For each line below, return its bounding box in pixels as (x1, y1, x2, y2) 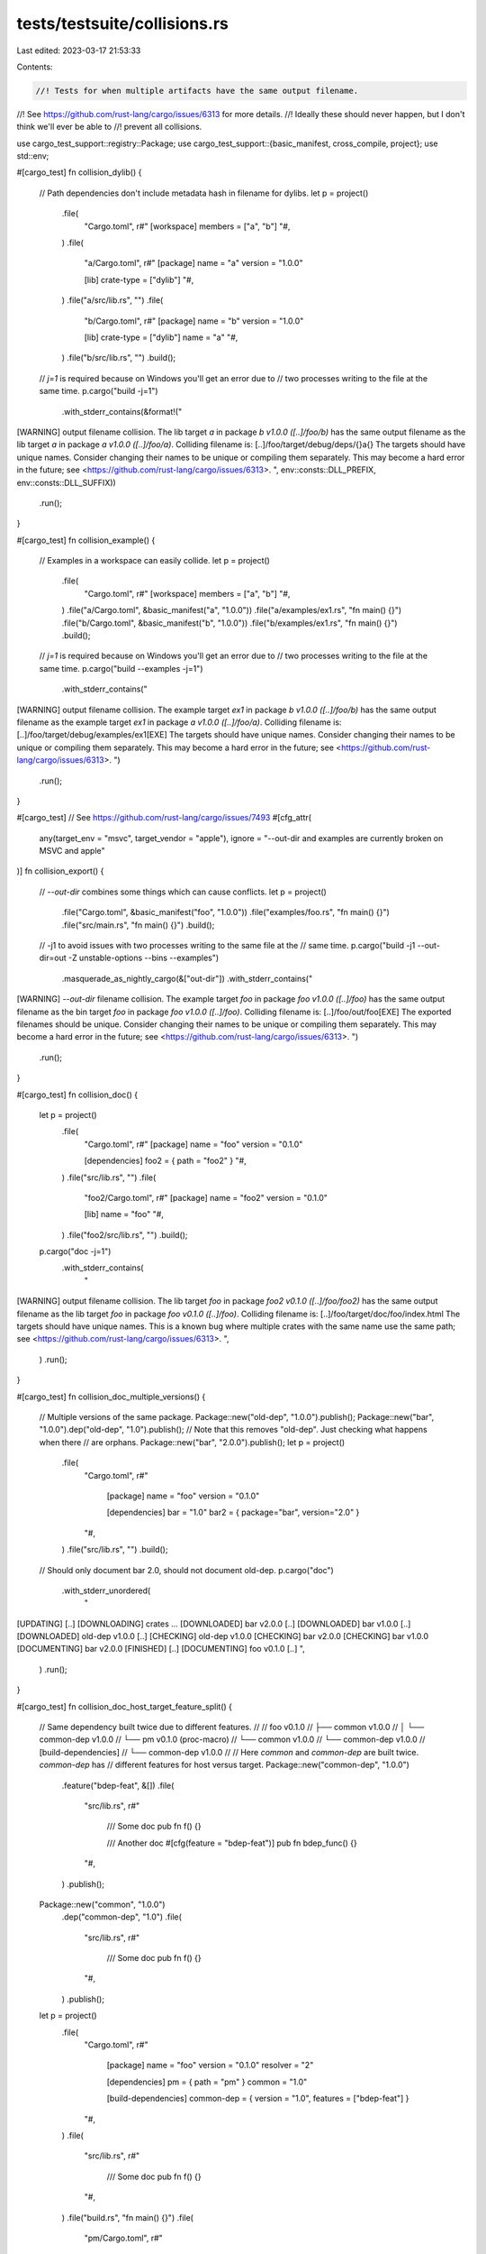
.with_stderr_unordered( (61, 1585, 151, 1596)
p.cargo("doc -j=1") (39, 1246, 112, 1257)
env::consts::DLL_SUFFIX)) (16, 477, 116, 488)
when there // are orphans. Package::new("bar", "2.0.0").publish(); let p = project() (39, 1436, 346, 1447)
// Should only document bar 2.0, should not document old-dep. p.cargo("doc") (39, 1564, 335, 1575)
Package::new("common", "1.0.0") (39, 1899, 166, 1910)
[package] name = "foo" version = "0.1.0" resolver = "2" (106, 2060, 314, 2071)
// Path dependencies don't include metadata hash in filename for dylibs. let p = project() (39, 188, 369, 198)
